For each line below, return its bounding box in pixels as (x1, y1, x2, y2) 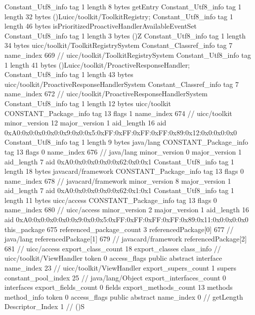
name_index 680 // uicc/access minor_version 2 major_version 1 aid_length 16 (4, 204, 249, 215)
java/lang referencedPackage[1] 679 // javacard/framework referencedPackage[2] (4, 234, 247, 244)
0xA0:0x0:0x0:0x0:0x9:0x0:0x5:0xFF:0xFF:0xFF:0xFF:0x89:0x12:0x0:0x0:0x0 (4, 127, 237, 137)
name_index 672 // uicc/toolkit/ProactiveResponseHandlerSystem (4, 88, 208, 99)
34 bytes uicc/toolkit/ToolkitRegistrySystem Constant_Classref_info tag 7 (4, 40, 233, 50)
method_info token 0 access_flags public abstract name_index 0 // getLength (4, 291, 243, 302)
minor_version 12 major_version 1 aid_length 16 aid (4, 118, 167, 128)
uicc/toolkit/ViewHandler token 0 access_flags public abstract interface (4, 253, 222, 263)
